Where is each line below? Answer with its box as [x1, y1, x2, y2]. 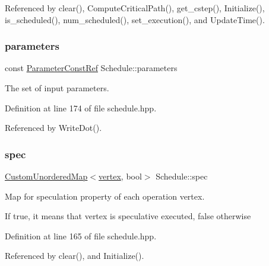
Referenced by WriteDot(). [5, 121, 102, 134]
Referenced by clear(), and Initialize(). [5, 249, 144, 262]
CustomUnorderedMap [5, 170, 88, 182]
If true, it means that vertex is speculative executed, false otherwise [5, 210, 251, 222]
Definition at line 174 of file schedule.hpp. [5, 101, 157, 114]
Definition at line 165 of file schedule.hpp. [5, 229, 157, 242]
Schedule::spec [156, 170, 208, 182]
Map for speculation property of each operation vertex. [5, 190, 205, 202]
